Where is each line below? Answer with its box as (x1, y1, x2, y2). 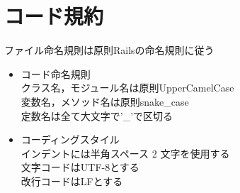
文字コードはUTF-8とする (21, 160, 139, 175)
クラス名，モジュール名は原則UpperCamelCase (21, 80, 234, 95)
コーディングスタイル (21, 132, 120, 147)
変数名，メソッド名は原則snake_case (21, 94, 189, 109)
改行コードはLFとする (21, 173, 123, 188)
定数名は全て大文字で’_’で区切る (21, 108, 173, 123)
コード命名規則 (21, 66, 91, 81)
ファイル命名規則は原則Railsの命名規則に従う (4, 43, 215, 57)
